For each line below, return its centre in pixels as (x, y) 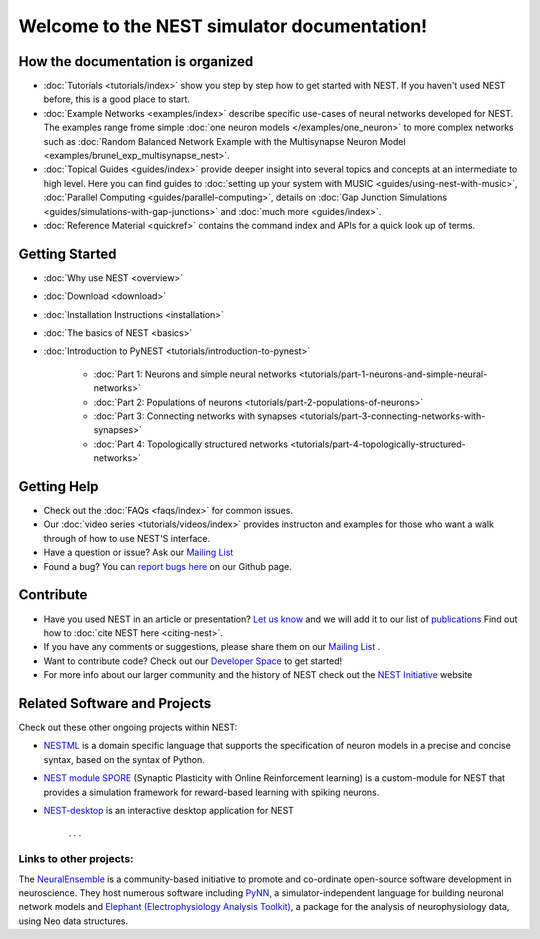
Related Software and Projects (115, 703)
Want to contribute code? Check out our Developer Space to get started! (193, 661)
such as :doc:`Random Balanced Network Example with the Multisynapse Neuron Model (224, 141)
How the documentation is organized (136, 61)
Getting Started (67, 253)
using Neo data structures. (73, 921)
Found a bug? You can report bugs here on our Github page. (167, 566)
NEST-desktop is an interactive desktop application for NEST (169, 810)
